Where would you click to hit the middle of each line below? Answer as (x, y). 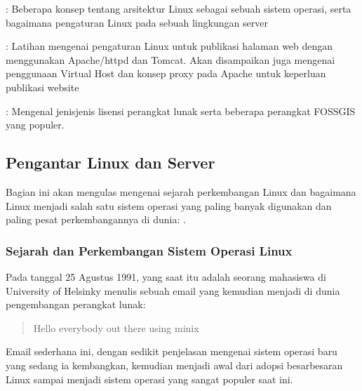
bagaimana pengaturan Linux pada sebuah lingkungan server (137, 22)
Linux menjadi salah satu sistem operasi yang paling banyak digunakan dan (169, 205)
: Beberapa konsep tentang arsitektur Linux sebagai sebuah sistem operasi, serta (179, 8)
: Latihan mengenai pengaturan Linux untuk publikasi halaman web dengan (169, 46)
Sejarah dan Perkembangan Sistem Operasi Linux (149, 250)
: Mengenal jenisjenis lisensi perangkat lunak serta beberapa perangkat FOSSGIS (181, 111)
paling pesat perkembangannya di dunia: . (96, 219)
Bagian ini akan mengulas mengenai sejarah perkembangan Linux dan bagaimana (181, 191)
